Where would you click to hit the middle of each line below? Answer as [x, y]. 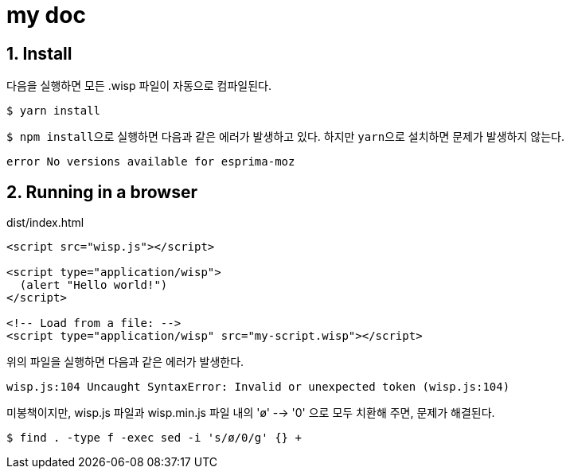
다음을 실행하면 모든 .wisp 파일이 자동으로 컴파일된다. [139, 86]
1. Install [39, 53]
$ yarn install [54, 111]
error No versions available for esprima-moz [151, 162]
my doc [46, 15]
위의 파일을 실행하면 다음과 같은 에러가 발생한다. [125, 362]
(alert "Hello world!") [94, 285]
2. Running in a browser [102, 192]
